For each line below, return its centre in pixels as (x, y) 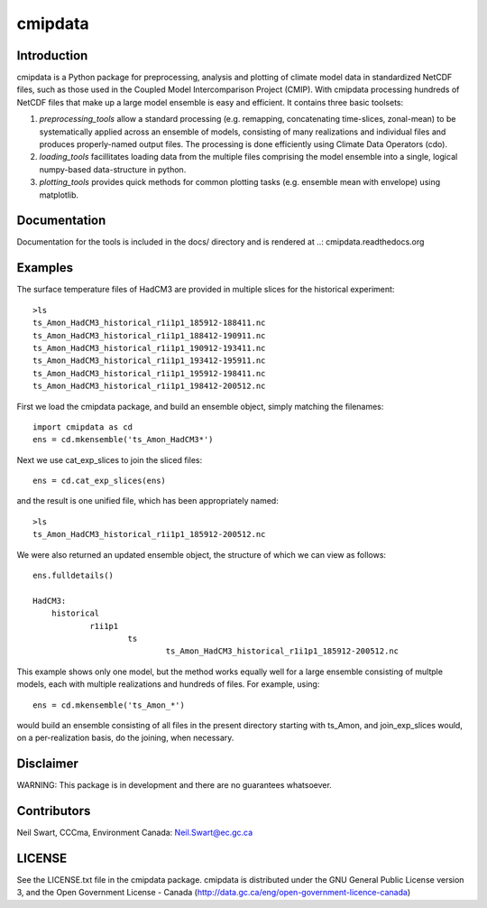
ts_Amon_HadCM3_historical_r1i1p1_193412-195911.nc (149, 361)
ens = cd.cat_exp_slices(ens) (100, 481)
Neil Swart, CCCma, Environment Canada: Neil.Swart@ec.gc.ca (135, 833)
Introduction (52, 56)
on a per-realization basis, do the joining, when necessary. (125, 738)
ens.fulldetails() (74, 576)
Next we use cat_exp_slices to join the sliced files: (110, 459)
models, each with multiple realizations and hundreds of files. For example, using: (168, 684)
